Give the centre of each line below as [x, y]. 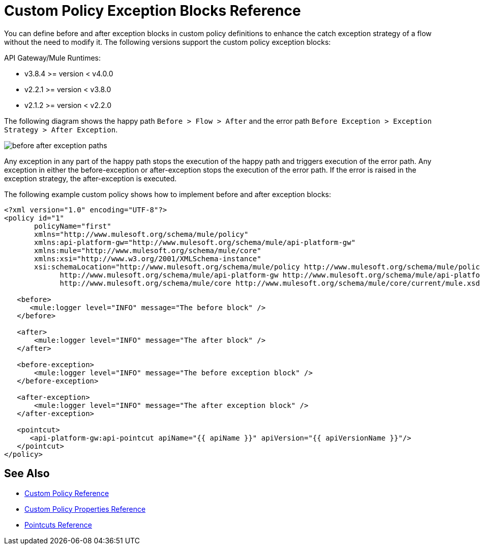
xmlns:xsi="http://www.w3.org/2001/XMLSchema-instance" [148, 258]
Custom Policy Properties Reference [85, 509]
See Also [27, 474]
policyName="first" [73, 226]
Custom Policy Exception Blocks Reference [153, 11]
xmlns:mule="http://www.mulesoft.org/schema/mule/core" [148, 250]
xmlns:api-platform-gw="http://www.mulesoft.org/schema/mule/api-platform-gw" [195, 242]
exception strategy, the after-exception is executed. [91, 178]
